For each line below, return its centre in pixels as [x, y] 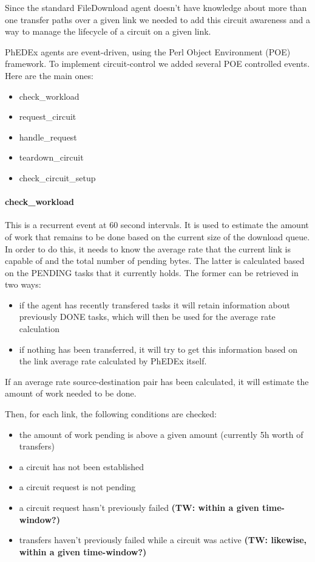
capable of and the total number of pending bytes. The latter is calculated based [155, 261]
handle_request [48, 137]
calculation [39, 329]
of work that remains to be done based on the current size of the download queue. [157, 236]
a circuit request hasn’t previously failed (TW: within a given [139, 508]
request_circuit [48, 116]
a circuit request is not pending [77, 487]
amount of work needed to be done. [71, 393]
